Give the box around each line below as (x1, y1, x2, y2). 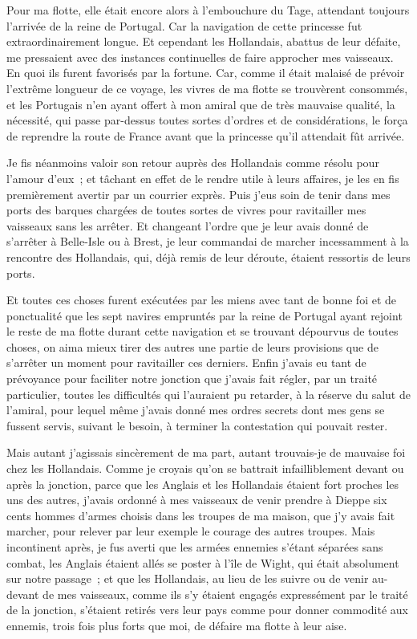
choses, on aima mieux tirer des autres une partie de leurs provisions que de (6, 338, 379, 355)
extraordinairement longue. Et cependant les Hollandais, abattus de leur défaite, (6, 33, 401, 50)
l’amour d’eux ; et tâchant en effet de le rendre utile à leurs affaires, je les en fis (6, 169, 399, 186)
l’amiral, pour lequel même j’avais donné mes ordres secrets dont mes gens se (6, 401, 385, 418)
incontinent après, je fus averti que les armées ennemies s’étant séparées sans (6, 539, 383, 555)
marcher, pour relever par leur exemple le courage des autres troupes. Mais (6, 523, 375, 539)
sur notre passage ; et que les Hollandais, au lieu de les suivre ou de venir (6, 570, 369, 587)
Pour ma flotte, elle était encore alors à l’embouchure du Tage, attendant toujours (6, 2, 410, 18)
